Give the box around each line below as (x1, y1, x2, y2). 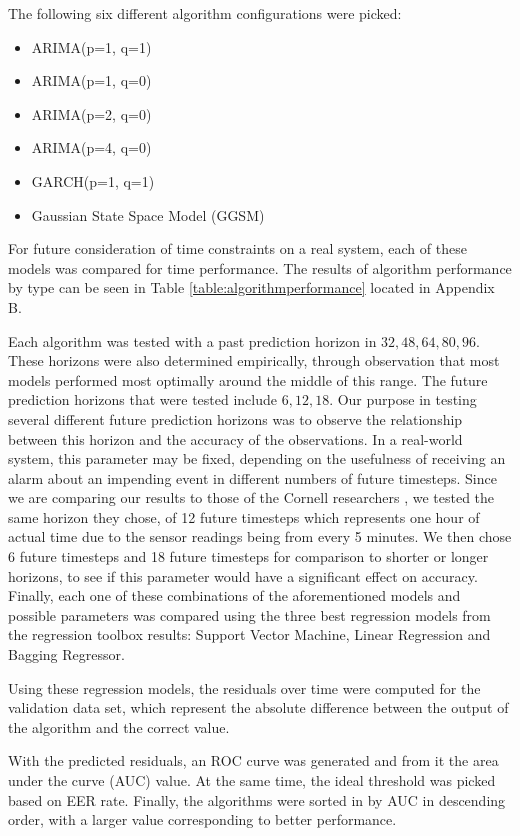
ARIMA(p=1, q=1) (31, 36, 152, 57)
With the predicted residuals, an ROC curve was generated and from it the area (8, 750, 499, 771)
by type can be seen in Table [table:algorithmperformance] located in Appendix (8, 277, 495, 298)
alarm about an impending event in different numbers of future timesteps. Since (8, 467, 497, 488)
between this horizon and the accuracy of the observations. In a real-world (8, 428, 463, 449)
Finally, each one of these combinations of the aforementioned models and (8, 585, 461, 606)
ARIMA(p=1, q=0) (31, 70, 152, 91)
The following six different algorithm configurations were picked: (8, 3, 402, 23)
